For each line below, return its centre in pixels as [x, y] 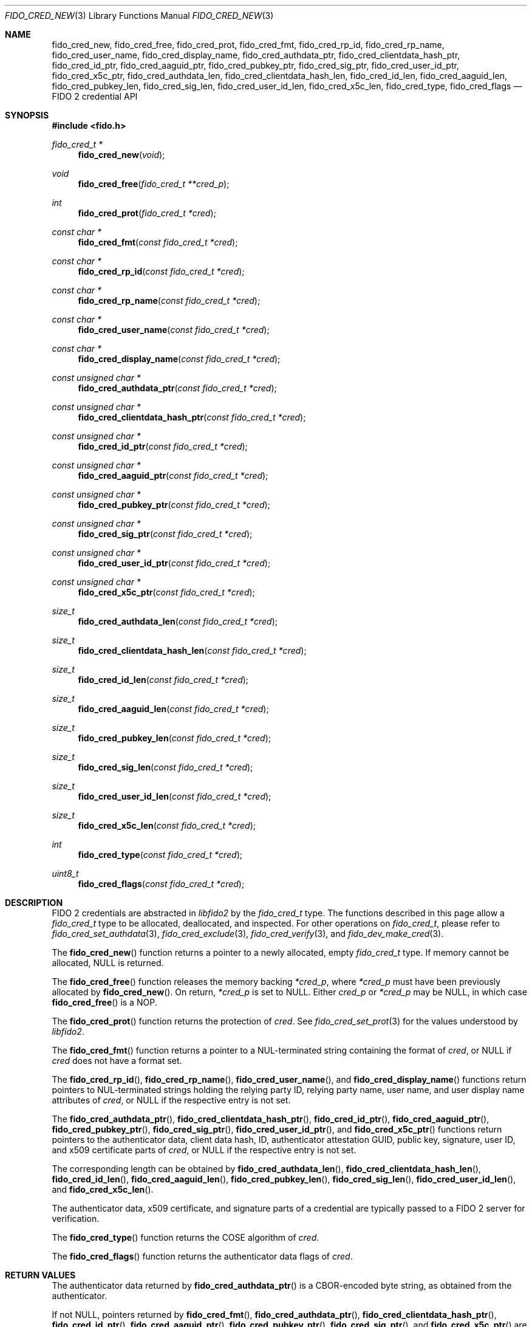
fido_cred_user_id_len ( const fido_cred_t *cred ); [175, 796]
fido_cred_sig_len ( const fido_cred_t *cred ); [165, 767]
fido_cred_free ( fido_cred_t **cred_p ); [154, 184]
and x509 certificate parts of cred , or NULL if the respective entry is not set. [204, 1150]
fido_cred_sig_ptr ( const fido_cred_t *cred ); [165, 534]
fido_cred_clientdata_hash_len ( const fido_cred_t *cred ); [192, 650]
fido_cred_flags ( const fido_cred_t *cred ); [161, 884]
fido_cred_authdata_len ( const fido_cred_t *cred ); [178, 621]
